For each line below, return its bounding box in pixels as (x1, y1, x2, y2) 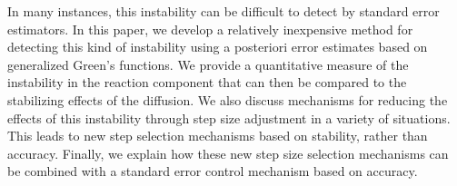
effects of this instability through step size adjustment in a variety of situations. (7, 108, 451, 127)
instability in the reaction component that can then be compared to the (7, 73, 407, 92)
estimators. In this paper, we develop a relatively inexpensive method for (7, 19, 413, 38)
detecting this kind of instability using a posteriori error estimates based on (7, 37, 428, 56)
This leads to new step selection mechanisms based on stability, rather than (7, 126, 428, 145)
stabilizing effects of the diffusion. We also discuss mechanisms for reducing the (7, 90, 448, 109)
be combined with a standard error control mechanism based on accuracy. (7, 162, 418, 181)
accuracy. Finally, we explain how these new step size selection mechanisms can (7, 143, 449, 162)
